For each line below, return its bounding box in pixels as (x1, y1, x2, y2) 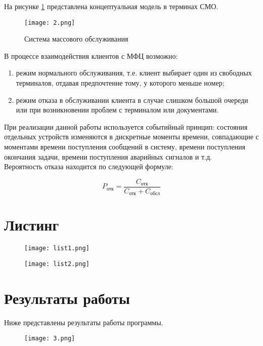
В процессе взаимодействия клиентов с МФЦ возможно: (4, 50, 178, 61)
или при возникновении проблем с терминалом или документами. (16, 104, 219, 115)
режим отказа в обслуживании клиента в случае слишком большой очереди (16, 94, 248, 105)
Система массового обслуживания (24, 33, 128, 44)
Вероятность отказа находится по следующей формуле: (4, 161, 173, 172)
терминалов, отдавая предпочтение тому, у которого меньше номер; (16, 78, 225, 88)
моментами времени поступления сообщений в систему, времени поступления (4, 141, 246, 151)
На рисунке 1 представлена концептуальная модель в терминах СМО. (4, 1, 218, 11)
